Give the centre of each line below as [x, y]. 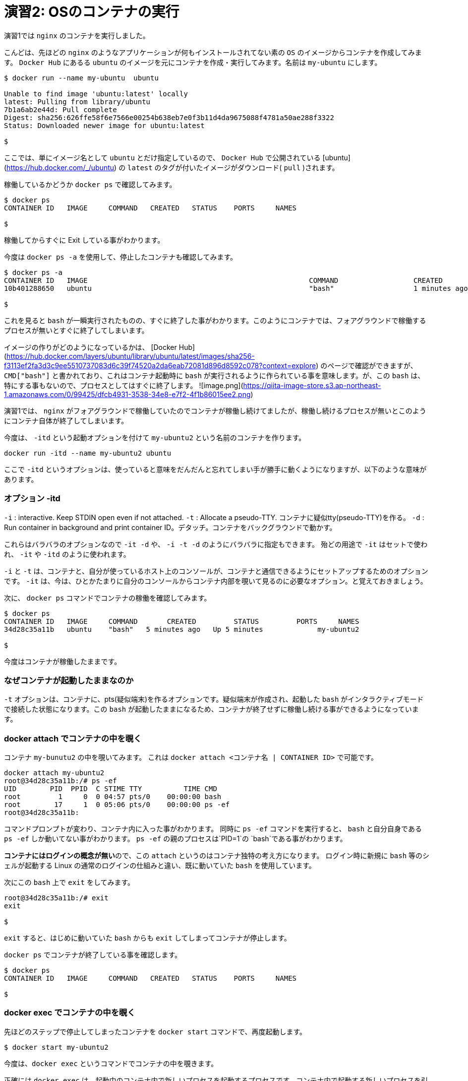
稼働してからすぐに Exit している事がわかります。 [84, 240]
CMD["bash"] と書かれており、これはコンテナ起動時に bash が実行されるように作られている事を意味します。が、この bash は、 [214, 375]
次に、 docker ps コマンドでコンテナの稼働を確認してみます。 [108, 598]
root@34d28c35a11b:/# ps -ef [60, 781]
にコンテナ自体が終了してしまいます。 [66, 420]
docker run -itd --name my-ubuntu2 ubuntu [88, 453]
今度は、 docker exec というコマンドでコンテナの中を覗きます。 [111, 1063]
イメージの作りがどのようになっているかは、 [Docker [90, 347]
